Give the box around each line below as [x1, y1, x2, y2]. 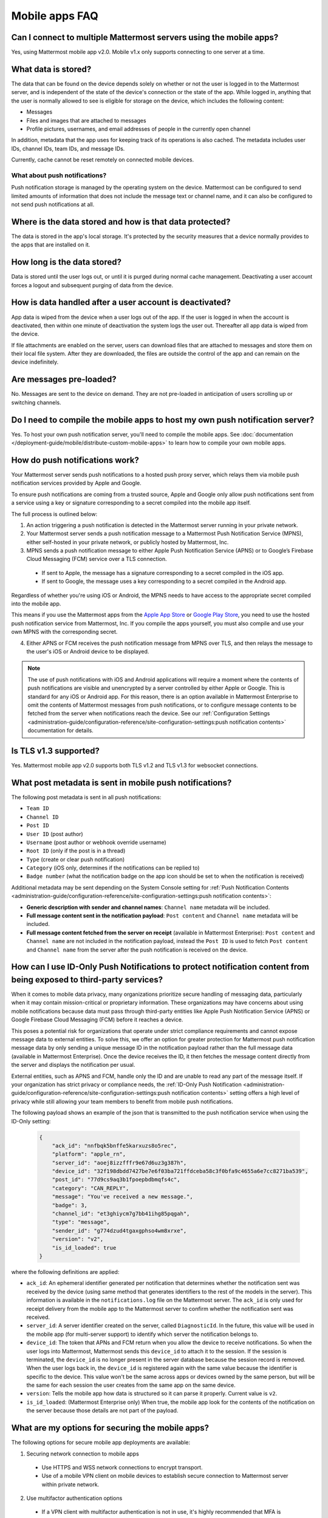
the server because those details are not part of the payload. [26, 1407, 179, 1414]
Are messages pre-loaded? [11, 374, 117, 385]
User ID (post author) [26, 830, 83, 837]
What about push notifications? [11, 171, 107, 179]
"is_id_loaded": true [52, 1244, 117, 1251]
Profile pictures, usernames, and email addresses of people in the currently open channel [26, 125, 251, 132]
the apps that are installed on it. [11, 241, 91, 248]
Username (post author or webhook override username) [26, 839, 166, 846]
